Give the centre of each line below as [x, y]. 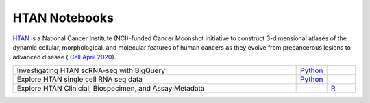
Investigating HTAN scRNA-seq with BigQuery [91, 70]
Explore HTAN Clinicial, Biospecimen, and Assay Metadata [111, 88]
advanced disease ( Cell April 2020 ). [64, 57]
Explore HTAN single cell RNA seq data [80, 79]
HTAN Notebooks [63, 18]
